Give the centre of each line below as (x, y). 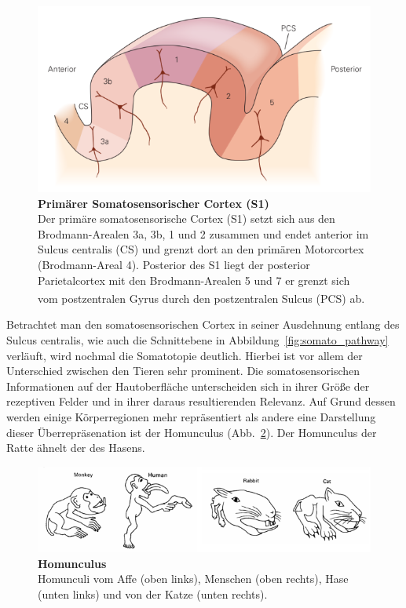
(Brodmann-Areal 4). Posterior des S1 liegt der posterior (174, 265)
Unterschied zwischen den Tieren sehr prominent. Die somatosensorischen (183, 371)
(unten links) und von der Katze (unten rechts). (153, 593)
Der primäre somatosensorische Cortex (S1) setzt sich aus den (187, 218)
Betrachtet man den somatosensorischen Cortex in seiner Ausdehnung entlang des (203, 324)
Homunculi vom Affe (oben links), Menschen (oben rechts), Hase (193, 579)
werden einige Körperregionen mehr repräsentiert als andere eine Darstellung (191, 417)
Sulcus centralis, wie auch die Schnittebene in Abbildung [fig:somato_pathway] (198, 340)
